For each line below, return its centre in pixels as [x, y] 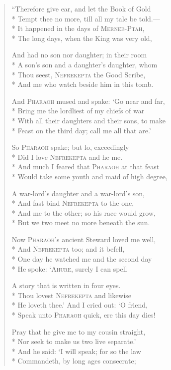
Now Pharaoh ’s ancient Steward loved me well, [84, 239]
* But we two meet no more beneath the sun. [81, 222]
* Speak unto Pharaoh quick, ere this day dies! [84, 315]
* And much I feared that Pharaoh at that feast [85, 167]
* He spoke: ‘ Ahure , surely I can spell [69, 268]
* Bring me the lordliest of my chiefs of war [78, 111]
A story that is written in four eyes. [66, 285]
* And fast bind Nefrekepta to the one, [73, 203]
